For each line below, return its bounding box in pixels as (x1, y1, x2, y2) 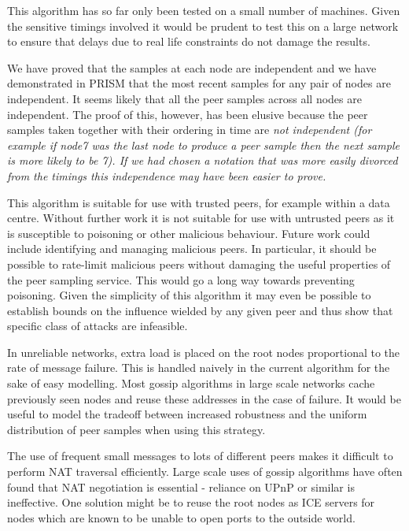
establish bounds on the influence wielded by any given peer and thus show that (7, 302, 393, 318)
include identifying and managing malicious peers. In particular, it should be (7, 240, 377, 257)
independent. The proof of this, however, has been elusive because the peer (7, 106, 368, 122)
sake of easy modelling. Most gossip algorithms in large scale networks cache (7, 375, 375, 392)
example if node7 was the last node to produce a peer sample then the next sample (7, 136, 400, 153)
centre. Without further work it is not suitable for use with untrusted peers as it (7, 210, 395, 226)
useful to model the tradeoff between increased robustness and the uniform (7, 406, 367, 422)
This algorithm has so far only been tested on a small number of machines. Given (7, 2, 400, 18)
